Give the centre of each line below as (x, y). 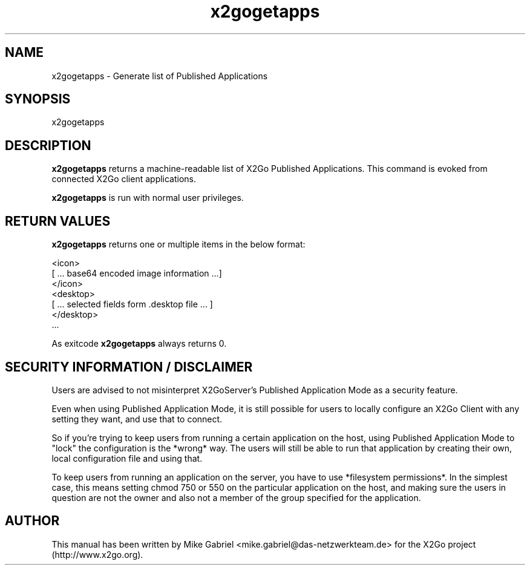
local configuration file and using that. (127, 458)
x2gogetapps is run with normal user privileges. (148, 198)
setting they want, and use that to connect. (137, 419)
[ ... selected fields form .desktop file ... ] (132, 304)
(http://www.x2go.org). (97, 554)
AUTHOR (32, 521)
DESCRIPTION (48, 145)
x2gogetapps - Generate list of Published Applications (160, 76)
